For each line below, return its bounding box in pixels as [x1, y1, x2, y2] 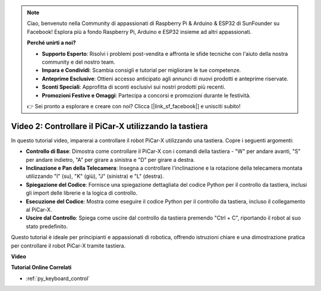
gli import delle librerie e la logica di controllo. [26, 189, 138, 196]
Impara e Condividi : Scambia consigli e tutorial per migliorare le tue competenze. [42, 67, 241, 74]
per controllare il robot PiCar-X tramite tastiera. [11, 242, 126, 249]
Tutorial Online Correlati [11, 264, 72, 271]
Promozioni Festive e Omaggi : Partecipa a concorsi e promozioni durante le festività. [42, 92, 251, 99]
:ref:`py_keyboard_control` [26, 274, 90, 282]
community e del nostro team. [42, 58, 115, 65]
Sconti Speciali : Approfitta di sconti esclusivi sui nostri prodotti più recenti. [42, 83, 226, 90]
